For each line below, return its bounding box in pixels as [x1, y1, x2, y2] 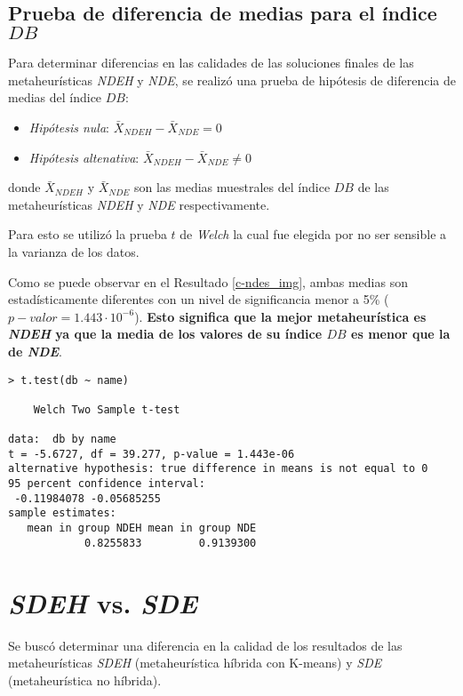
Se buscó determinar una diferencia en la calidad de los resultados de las [8, 636, 403, 654]
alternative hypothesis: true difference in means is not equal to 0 [8, 462, 428, 476]
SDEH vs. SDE [8, 584, 198, 621]
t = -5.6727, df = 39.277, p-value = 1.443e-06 [8, 447, 295, 460]
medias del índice [8, 88, 102, 107]
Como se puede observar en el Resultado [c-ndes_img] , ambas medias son [8, 272, 408, 291]
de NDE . [8, 341, 62, 360]
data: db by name [8, 433, 116, 446]
